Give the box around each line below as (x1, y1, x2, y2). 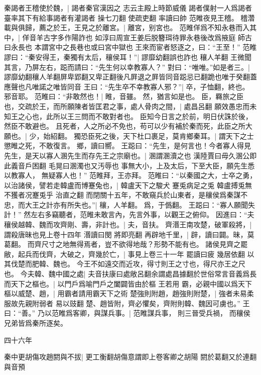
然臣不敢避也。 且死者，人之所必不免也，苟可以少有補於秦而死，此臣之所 (4, 121, 245, 131)
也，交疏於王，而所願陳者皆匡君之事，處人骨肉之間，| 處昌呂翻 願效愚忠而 (4, 101, 250, 111)
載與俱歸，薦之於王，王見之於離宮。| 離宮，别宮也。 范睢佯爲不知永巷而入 (4, 22, 250, 33)
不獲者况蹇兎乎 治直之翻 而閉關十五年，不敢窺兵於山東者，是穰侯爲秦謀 (4, 190, 241, 200)
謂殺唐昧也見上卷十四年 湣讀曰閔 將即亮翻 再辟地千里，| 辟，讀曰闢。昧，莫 (4, 229, 254, 239)
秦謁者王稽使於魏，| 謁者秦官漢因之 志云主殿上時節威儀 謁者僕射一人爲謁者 (4, 3, 252, 13)
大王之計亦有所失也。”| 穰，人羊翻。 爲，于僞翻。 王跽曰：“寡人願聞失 (25, 199, 255, 210)
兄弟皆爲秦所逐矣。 (4, 318, 67, 328)
